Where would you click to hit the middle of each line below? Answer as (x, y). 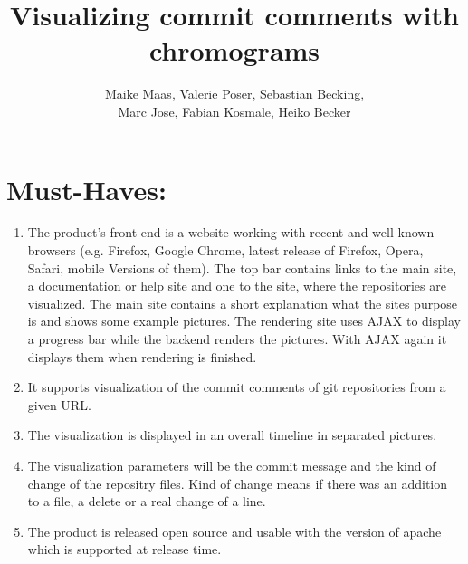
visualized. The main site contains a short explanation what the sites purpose (243, 303)
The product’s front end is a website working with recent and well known (231, 232)
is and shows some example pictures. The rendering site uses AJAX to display (244, 321)
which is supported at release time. (124, 549)
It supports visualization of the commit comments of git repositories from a (237, 387)
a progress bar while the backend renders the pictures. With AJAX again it (237, 339)
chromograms (234, 50)
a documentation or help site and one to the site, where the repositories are (237, 286)
